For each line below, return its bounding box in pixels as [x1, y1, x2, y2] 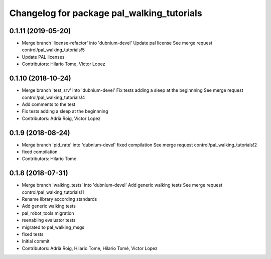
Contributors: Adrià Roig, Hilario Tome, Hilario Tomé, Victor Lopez [22, 245, 158, 251]
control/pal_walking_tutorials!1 [22, 189, 84, 195]
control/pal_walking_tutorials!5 [22, 47, 85, 53]
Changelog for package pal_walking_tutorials [9, 8, 203, 19]
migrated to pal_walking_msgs [22, 224, 85, 230]
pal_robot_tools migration [22, 210, 75, 216]
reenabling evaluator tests [22, 217, 76, 223]
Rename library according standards [22, 196, 97, 202]
